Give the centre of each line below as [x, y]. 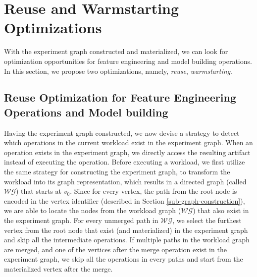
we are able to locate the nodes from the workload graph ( [93, 210]
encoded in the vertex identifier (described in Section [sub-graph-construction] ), [125, 200]
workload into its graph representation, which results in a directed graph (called [125, 181]
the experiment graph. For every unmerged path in [81, 220]
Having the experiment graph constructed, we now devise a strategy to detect [122, 133]
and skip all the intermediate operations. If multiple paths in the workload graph [127, 240]
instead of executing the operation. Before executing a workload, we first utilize [125, 162]
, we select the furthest [207, 220]
